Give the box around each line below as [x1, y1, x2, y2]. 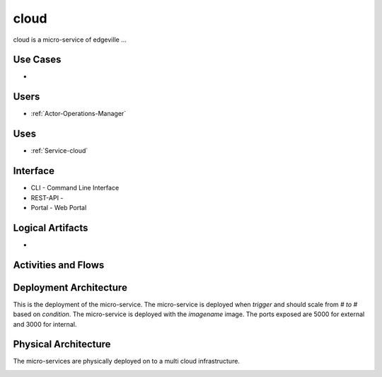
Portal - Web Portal [30, 203, 87, 211]
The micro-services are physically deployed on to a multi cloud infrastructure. [13, 357, 241, 366]
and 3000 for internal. [13, 320, 77, 328]
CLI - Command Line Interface [30, 184, 120, 192]
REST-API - [30, 193, 64, 202]
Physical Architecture [13, 338, 111, 350]
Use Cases [13, 54, 62, 66]
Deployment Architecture [13, 282, 127, 294]
